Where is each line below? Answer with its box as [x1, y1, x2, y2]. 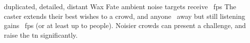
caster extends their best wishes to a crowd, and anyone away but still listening [4, 11, 245, 21]
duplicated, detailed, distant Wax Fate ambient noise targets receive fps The [4, 1, 236, 11]
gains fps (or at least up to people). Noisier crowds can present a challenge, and [4, 20, 246, 30]
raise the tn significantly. [4, 29, 78, 40]
